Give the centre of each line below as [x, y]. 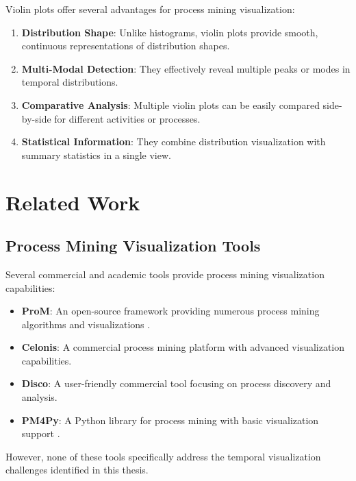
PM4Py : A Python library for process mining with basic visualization [170, 420]
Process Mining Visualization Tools [133, 246]
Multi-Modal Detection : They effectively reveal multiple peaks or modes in [186, 68]
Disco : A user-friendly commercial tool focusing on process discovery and [176, 383]
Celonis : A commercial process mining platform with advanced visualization [183, 347]
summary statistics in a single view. [96, 155]
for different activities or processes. [127, 118]
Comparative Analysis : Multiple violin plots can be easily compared [170, 104]
